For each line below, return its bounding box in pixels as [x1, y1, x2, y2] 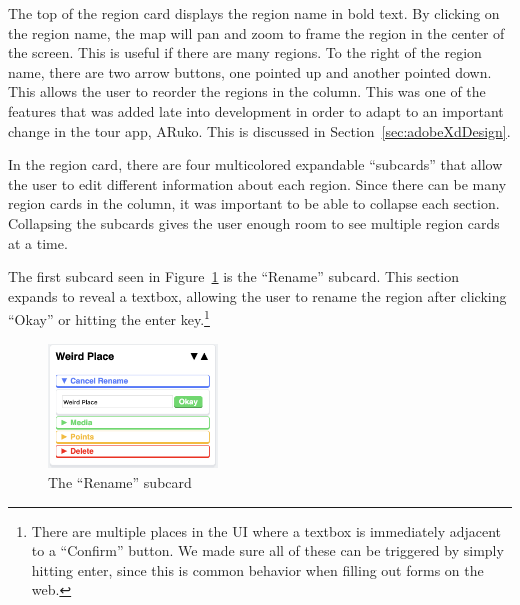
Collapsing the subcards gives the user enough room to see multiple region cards [8, 212, 500, 233]
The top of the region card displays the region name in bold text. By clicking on [8, 3, 500, 23]
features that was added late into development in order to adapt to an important [8, 100, 504, 121]
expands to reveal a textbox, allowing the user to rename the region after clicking [8, 285, 507, 306]
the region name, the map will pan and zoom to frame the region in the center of [8, 22, 505, 43]
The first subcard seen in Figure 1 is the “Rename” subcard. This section [8, 266, 459, 287]
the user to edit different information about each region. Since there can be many [8, 173, 507, 194]
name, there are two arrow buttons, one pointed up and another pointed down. [8, 61, 492, 82]
